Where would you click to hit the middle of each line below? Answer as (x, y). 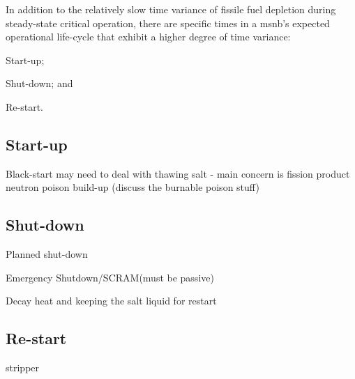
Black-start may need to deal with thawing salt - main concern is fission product (178, 173)
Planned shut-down (47, 254)
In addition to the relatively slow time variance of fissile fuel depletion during (171, 9)
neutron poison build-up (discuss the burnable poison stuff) (133, 187)
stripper (23, 368)
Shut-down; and (39, 83)
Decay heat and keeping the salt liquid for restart (111, 301)
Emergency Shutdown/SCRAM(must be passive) (110, 277)
